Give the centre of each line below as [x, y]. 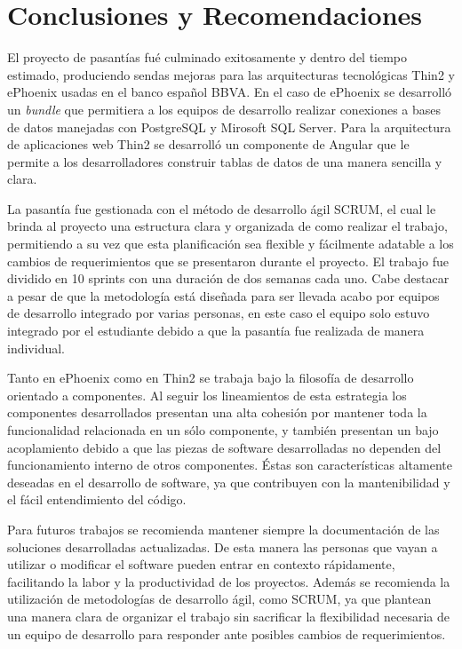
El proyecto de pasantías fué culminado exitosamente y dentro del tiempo [207, 57]
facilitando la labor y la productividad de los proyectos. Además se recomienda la [229, 581]
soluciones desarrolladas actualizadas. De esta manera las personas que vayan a [223, 546]
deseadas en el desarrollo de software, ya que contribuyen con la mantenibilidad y [229, 482]
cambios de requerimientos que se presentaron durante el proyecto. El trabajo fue [228, 261]
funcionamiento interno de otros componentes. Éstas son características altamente [230, 465]
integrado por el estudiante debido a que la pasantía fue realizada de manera [216, 331]
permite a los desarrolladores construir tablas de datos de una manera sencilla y [225, 161]
